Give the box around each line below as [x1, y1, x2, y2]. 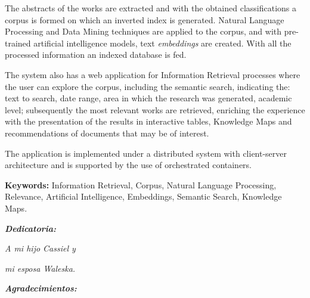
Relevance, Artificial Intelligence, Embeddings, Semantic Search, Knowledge [5, 190, 282, 203]
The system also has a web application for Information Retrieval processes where [5, 68, 300, 80]
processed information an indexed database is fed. [5, 48, 187, 61]
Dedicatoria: [5, 222, 56, 234]
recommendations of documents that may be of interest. [5, 126, 209, 139]
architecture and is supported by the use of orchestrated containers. [5, 159, 252, 171]
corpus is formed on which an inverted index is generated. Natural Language [5, 13, 284, 26]
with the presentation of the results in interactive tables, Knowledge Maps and [5, 115, 292, 128]
